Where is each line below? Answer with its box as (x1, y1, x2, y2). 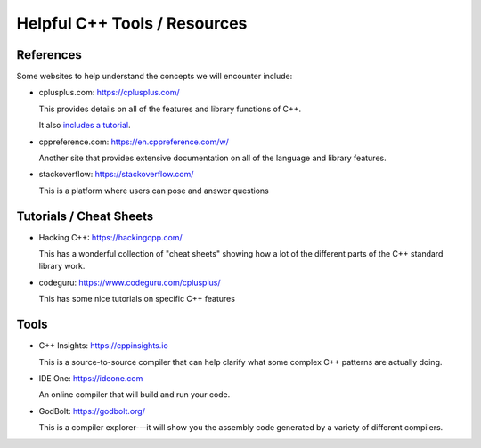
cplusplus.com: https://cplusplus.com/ (38, 87, 180, 98)
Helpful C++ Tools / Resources (16, 13, 248, 33)
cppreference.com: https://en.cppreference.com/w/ (38, 136, 229, 147)
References (16, 47, 82, 62)
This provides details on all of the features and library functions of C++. (38, 103, 302, 114)
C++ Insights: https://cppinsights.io (38, 340, 168, 351)
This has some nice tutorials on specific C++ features (38, 294, 236, 305)
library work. (38, 261, 86, 272)
